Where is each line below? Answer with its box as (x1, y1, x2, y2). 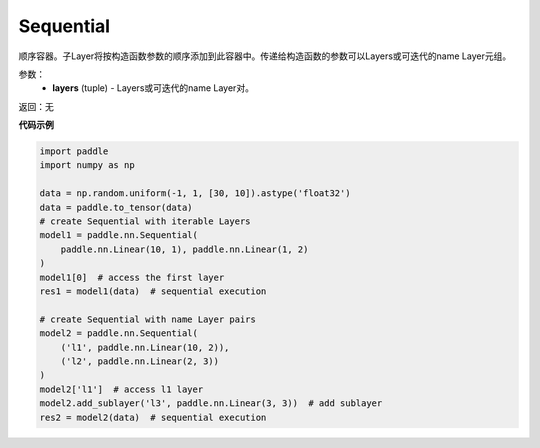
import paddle (39, 146, 109, 157)
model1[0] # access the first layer (39, 271, 225, 283)
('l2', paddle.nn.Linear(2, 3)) (60, 355, 220, 367)
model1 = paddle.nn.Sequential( (39, 230, 199, 241)
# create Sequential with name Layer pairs (39, 313, 257, 325)
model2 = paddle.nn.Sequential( (39, 328, 199, 339)
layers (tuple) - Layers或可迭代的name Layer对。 (52, 82, 255, 94)
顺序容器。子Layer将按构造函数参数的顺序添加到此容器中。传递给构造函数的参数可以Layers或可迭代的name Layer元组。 (18, 50, 512, 62)
